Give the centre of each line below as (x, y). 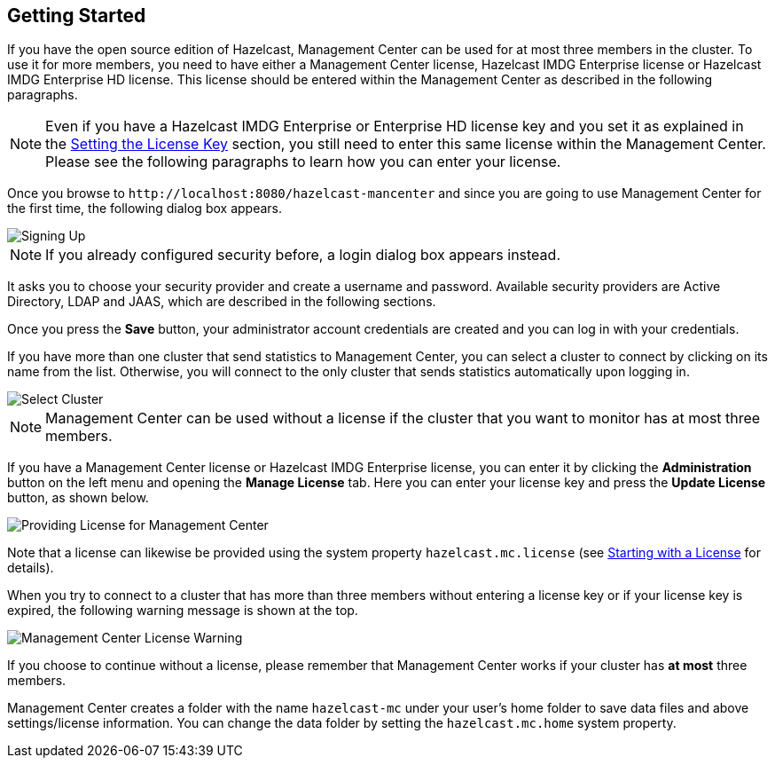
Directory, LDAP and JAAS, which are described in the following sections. (222, 302)
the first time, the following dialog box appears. (145, 209)
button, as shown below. (78, 498)
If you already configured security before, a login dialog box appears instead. (303, 255)
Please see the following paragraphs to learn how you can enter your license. (303, 162)
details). (31, 568)
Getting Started (77, 16)
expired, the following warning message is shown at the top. (183, 611)
